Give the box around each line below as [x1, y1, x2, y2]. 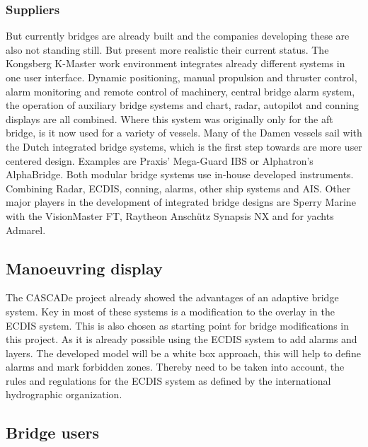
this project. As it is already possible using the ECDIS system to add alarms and [6, 332, 357, 347]
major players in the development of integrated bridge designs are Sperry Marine [6, 195, 356, 209]
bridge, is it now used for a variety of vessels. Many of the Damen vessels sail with [6, 125, 362, 140]
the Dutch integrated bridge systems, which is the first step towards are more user [6, 139, 362, 153]
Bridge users [6, 422, 99, 443]
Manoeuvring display [6, 257, 163, 279]
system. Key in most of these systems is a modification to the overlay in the [6, 303, 335, 318]
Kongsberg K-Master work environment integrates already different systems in [6, 56, 345, 71]
